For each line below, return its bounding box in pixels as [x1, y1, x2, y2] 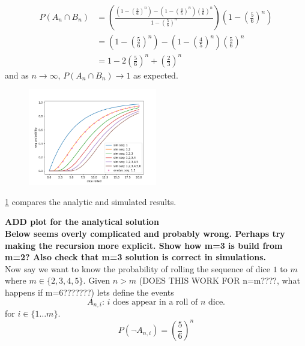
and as [5, 68, 29, 81]
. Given [83, 274, 110, 287]
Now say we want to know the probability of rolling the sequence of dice [5, 262, 270, 275]
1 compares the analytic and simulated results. [5, 195, 177, 207]
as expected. [133, 68, 178, 81]
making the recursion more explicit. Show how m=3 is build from [5, 239, 283, 251]
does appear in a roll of [113, 297, 198, 306]
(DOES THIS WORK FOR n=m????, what [139, 274, 300, 287]
